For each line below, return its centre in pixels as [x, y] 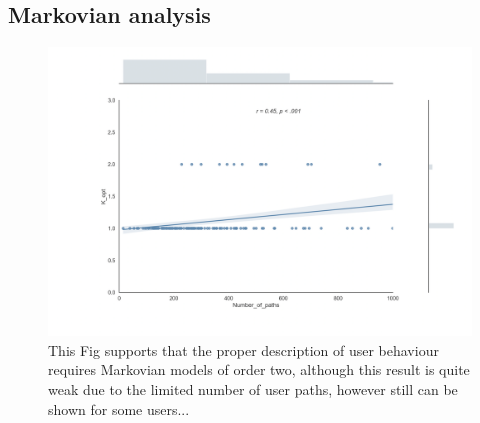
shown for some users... [119, 408]
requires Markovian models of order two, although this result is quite [259, 369]
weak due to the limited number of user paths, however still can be [253, 389]
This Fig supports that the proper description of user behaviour [243, 349]
